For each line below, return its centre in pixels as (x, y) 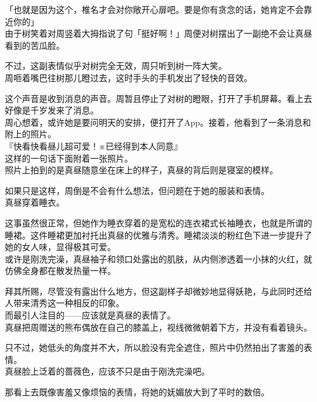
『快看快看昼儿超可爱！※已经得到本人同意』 (94, 145)
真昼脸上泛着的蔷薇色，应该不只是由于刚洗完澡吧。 (107, 371)
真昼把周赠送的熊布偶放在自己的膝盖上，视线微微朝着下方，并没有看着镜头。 (158, 327)
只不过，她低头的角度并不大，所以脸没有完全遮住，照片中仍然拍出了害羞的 (154, 347)
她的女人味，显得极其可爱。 (60, 247)
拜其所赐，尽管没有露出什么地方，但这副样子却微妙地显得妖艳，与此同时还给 (158, 291)
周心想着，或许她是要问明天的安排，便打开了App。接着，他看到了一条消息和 (158, 122)
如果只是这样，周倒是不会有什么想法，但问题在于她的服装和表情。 (137, 190)
